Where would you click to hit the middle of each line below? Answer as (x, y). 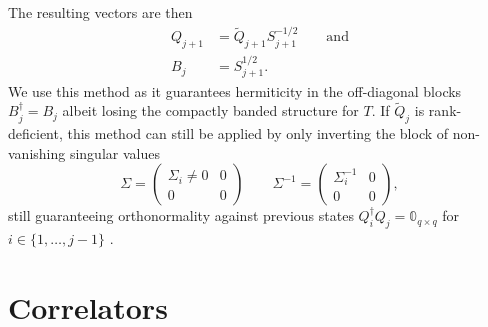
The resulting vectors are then (100, 12)
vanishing (37, 152)
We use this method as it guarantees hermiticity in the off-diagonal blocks (235, 90)
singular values (114, 152)
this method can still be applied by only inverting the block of (258, 133)
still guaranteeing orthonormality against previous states (181, 215)
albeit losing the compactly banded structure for (210, 110)
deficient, (35, 133)
